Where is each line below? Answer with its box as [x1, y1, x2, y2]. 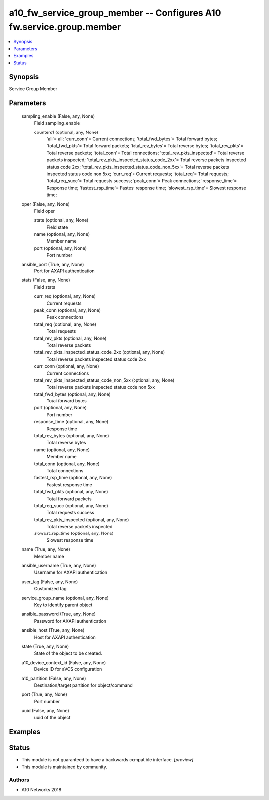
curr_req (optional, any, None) [34, 293, 96, 299]
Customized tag [34, 586, 67, 592]
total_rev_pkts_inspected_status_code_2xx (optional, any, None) [34, 349, 165, 355]
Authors [9, 776, 30, 783]
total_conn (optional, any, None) [34, 461, 100, 467]
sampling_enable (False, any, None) [21, 113, 95, 119]
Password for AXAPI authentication [34, 618, 107, 624]
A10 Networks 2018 [21, 786, 62, 792]
